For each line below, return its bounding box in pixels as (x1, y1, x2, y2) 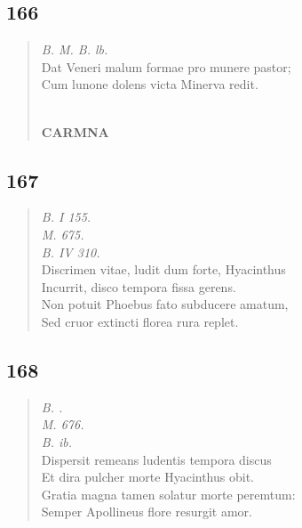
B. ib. (41, 432, 72, 451)
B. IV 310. (41, 242, 100, 261)
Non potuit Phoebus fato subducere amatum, (41, 295, 289, 313)
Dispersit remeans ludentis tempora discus (41, 450, 272, 468)
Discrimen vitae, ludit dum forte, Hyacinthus (41, 260, 286, 279)
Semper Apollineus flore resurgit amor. (41, 502, 252, 521)
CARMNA (41, 122, 109, 141)
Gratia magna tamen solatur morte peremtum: (41, 484, 296, 503)
